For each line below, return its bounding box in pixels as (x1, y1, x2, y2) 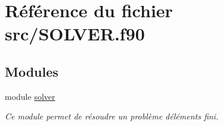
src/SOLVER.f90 (5, 21, 145, 46)
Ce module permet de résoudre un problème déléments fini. (5, 110, 219, 122)
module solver (5, 90, 55, 102)
